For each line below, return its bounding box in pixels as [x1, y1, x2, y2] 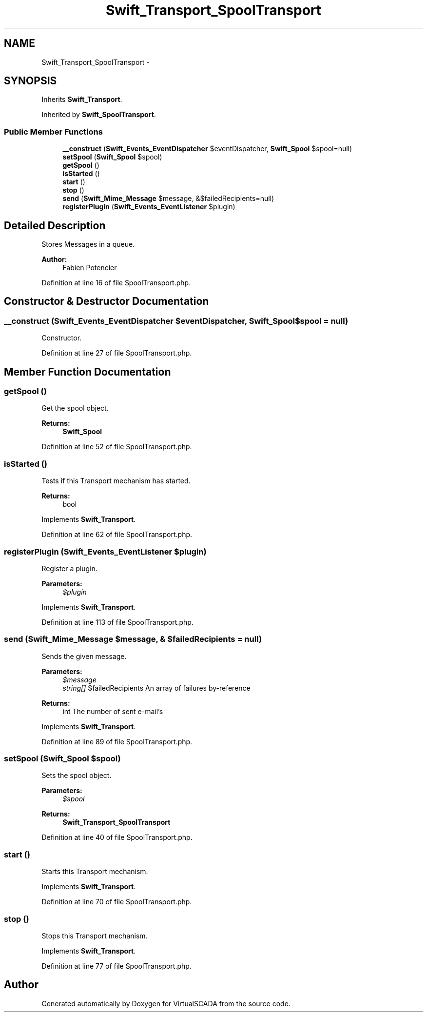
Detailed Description [4, 219, 106, 232]
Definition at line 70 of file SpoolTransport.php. [41, 897, 192, 906]
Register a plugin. [41, 564, 97, 573]
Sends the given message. [41, 652, 127, 660]
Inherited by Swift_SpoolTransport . [41, 110, 156, 119]
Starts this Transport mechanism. [41, 867, 148, 876]
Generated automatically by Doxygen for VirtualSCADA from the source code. [41, 999, 291, 1008]
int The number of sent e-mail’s [62, 707, 163, 716]
